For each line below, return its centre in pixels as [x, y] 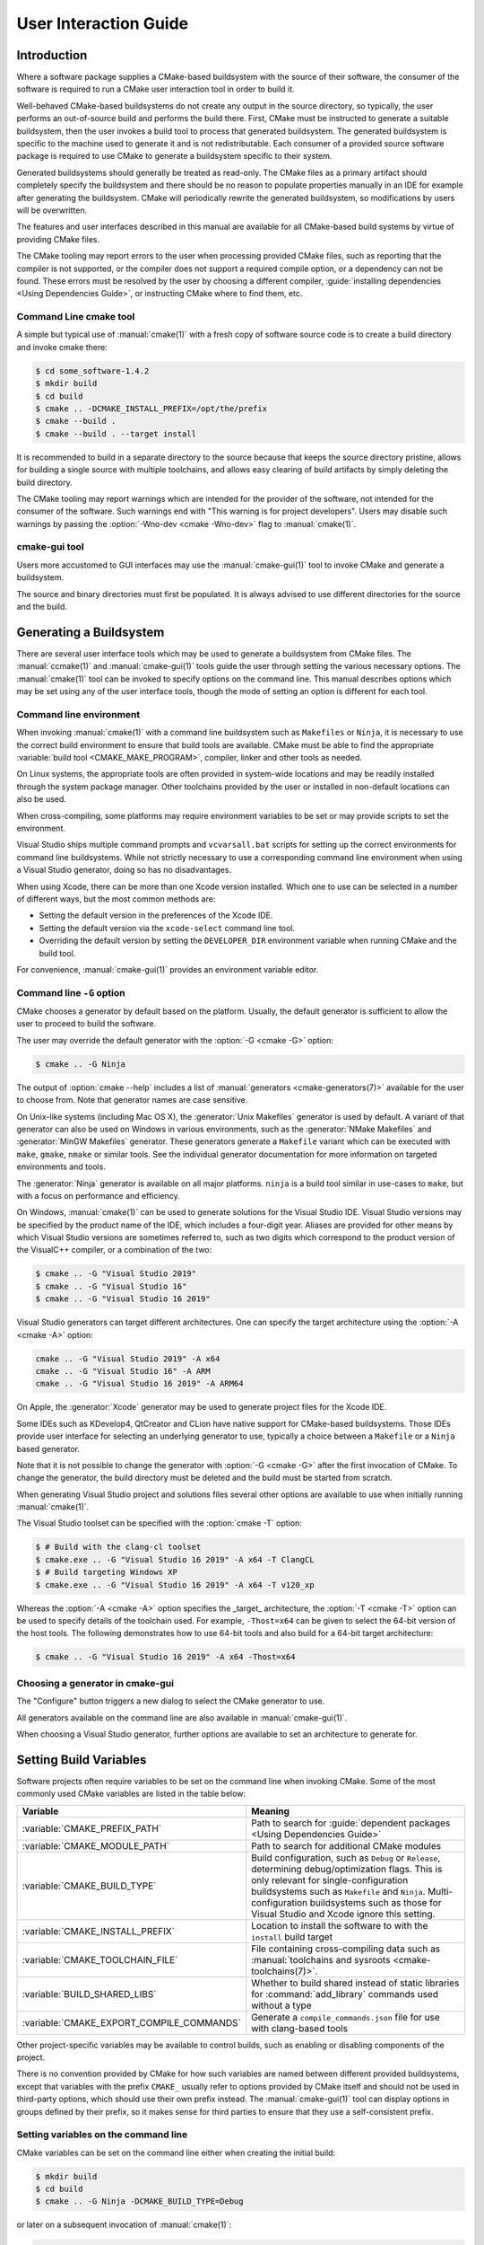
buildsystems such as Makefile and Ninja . [338, 1891]
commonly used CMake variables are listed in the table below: [131, 1794]
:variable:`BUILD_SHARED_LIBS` [89, 1994]
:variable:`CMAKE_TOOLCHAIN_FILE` [100, 1959]
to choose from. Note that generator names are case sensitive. [132, 1100]
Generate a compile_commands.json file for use [346, 2017]
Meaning [271, 1811]
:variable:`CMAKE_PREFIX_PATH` [92, 1828]
